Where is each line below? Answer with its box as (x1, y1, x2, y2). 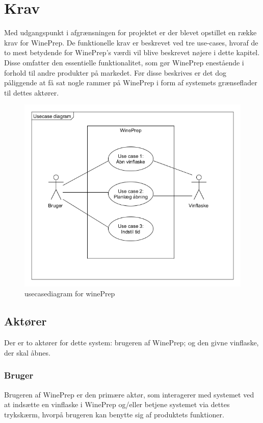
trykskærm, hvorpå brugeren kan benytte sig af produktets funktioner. (4, 409, 224, 419)
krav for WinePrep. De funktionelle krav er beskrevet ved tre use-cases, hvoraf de (4, 37, 258, 48)
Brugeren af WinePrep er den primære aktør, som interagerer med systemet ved (4, 389, 254, 400)
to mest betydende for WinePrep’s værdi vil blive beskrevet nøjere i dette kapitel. (4, 47, 260, 58)
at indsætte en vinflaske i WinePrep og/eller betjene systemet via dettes (4, 399, 230, 410)
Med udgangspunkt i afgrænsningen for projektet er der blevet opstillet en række (4, 27, 257, 38)
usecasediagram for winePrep (24, 288, 115, 299)
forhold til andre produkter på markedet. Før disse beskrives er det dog (4, 67, 227, 78)
